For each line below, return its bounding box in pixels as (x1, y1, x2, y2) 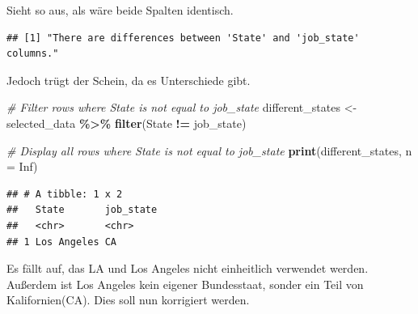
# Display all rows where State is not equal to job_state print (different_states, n (6, 142, 412, 159)
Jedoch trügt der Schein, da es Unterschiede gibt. (6, 71, 251, 88)
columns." (6, 48, 59, 60)
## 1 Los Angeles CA (6, 235, 117, 248)
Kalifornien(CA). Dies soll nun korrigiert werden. (6, 291, 250, 308)
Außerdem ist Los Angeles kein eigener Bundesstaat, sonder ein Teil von (6, 275, 364, 292)
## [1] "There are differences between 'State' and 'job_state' (6, 32, 360, 44)
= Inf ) (6, 158, 38, 175)
